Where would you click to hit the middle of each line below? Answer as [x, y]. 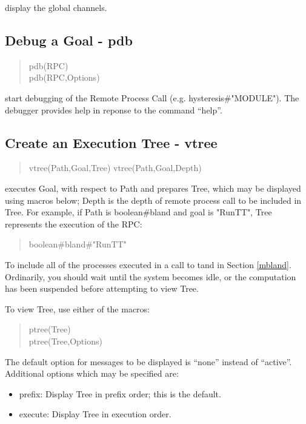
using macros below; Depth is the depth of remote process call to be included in [153, 200]
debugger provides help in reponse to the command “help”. [114, 109]
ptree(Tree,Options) [65, 341]
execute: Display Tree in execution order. [95, 414]
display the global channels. [56, 7]
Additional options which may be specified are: [92, 373]
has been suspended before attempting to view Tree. [102, 288]
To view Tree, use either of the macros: [78, 308]
